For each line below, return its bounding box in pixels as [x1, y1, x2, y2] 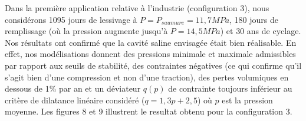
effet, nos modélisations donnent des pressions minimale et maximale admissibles [5, 48, 296, 60]
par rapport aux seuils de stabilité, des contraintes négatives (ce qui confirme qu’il [5, 59, 302, 71]
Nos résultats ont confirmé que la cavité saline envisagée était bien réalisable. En [5, 36, 297, 48]
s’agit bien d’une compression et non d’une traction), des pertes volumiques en [5, 70, 289, 83]
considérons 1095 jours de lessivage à [5, 13, 137, 25]
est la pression [222, 93, 273, 106]
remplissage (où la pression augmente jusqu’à [5, 25, 168, 37]
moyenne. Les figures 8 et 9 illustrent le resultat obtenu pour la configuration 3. [5, 105, 292, 117]
